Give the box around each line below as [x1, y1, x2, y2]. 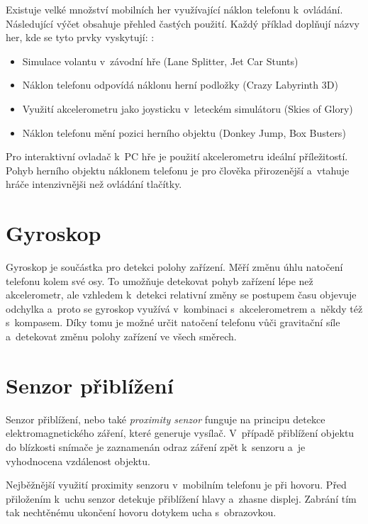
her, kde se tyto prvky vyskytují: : [6, 30, 155, 45]
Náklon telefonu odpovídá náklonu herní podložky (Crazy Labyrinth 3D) [22, 77, 338, 92]
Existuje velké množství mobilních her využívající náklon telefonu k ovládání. [6, 2, 343, 16]
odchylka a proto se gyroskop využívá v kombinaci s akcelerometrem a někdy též [6, 301, 363, 316]
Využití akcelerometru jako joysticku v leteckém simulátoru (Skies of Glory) [22, 101, 353, 116]
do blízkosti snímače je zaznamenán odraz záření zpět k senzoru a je [6, 439, 306, 454]
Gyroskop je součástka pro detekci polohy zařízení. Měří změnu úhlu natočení [6, 260, 343, 274]
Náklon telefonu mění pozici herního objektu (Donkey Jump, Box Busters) [22, 125, 346, 140]
